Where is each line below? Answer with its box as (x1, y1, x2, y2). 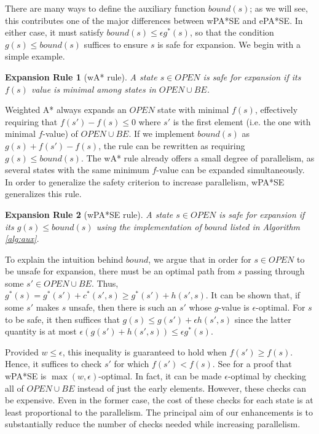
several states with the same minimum (5, 163, 149, 176)
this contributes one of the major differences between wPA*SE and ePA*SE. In (5, 14, 303, 26)
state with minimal (157, 103, 229, 116)
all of (5, 381, 24, 394)
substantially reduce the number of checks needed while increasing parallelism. (5, 417, 301, 430)
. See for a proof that (212, 357, 292, 370)
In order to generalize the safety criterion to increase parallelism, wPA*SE (5, 175, 285, 188)
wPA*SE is (5, 370, 47, 382)
